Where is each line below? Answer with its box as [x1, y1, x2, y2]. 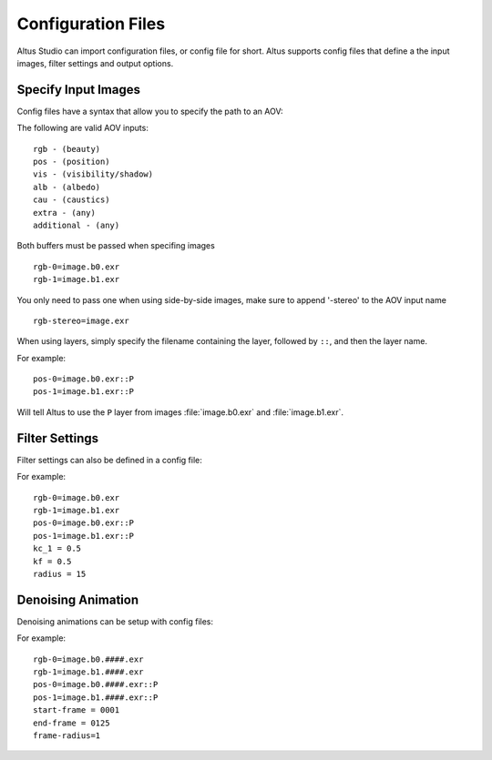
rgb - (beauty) [33, 144, 101, 154]
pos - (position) [33, 157, 110, 167]
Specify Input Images [16, 82, 141, 97]
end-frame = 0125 [33, 717, 110, 728]
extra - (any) [33, 208, 96, 218]
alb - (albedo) [33, 182, 101, 192]
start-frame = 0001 [33, 705, 120, 715]
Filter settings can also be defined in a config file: [16, 454, 202, 465]
